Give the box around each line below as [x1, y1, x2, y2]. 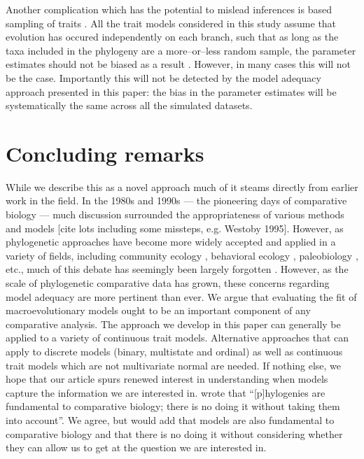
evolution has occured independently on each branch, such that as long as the [6, 29, 339, 44]
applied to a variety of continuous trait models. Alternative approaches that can [6, 330, 349, 345]
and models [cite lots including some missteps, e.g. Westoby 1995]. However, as [6, 220, 344, 235]
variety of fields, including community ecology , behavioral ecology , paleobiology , [6, 248, 358, 262]
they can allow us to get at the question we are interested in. [6, 440, 267, 455]
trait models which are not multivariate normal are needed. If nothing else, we [6, 358, 342, 372]
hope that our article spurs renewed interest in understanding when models [6, 372, 328, 386]
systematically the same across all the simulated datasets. [6, 98, 253, 113]
